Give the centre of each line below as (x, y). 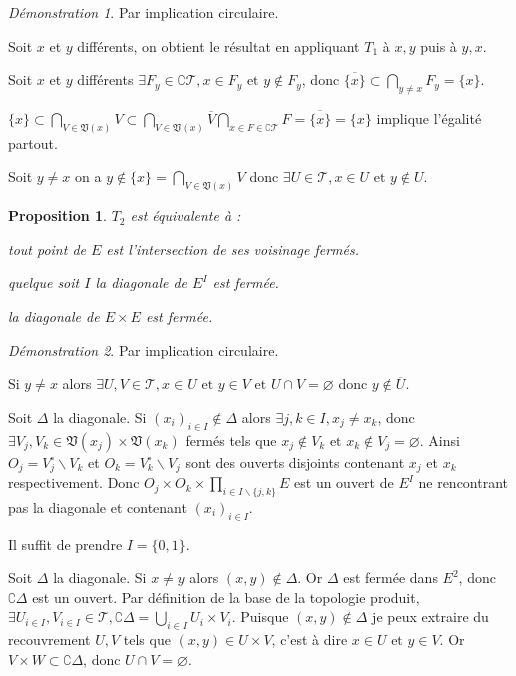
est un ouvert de (344, 482)
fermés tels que (231, 439)
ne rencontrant (463, 482)
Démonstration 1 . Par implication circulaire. (143, 12)
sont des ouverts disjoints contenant (295, 461)
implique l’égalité (429, 117)
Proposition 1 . (57, 215)
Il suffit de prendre (65, 543)
